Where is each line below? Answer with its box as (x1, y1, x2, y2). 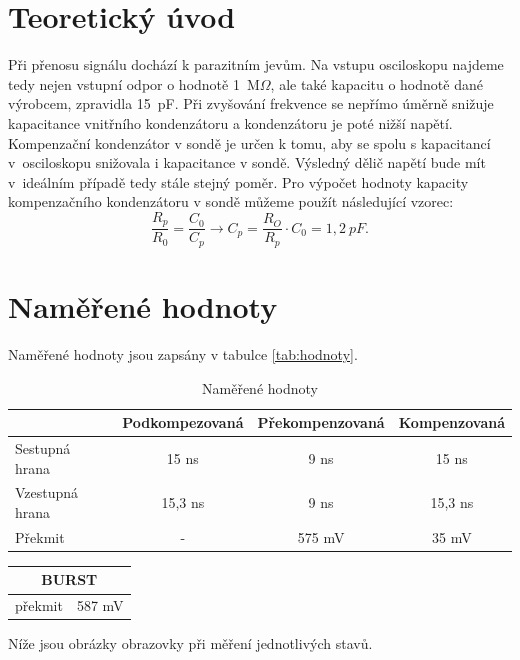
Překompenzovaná (257, 412, 385, 433)
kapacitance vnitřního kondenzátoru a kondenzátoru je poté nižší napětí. (8, 112, 453, 133)
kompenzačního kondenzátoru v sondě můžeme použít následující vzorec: (8, 191, 454, 212)
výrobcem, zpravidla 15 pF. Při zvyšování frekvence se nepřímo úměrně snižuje (8, 93, 494, 114)
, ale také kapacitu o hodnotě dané (270, 73, 483, 94)
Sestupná (15, 437, 71, 458)
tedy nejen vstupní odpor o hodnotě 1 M (8, 73, 260, 94)
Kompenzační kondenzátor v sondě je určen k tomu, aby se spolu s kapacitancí (8, 132, 491, 153)
